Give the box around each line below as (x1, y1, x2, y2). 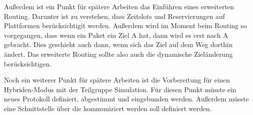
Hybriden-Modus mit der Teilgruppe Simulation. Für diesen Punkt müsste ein (4, 84, 236, 94)
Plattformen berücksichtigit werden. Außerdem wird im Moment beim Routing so (4, 20, 247, 31)
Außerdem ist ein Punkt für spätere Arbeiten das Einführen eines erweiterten (4, 1, 235, 11)
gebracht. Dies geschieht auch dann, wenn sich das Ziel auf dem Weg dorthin (4, 39, 233, 49)
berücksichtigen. (4, 58, 52, 68)
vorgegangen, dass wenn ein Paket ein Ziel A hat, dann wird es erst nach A (4, 30, 228, 40)
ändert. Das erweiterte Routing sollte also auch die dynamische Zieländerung (4, 49, 233, 59)
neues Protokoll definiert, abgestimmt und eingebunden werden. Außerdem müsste (4, 94, 249, 104)
